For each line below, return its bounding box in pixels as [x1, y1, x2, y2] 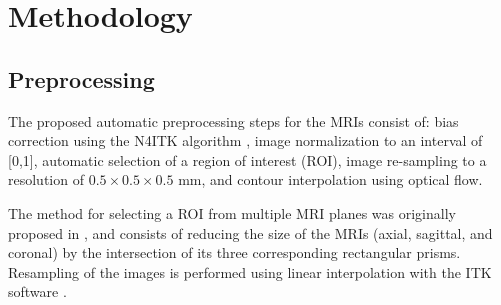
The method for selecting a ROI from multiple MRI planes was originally [8, 202, 456, 223]
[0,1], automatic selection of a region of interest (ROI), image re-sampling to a [8, 149, 487, 170]
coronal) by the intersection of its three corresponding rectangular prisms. [8, 242, 461, 263]
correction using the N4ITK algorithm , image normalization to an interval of [8, 130, 483, 151]
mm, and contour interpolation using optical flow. [178, 169, 483, 190]
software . [8, 281, 67, 302]
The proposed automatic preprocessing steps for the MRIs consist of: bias [8, 110, 459, 131]
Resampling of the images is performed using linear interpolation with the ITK [8, 261, 492, 282]
